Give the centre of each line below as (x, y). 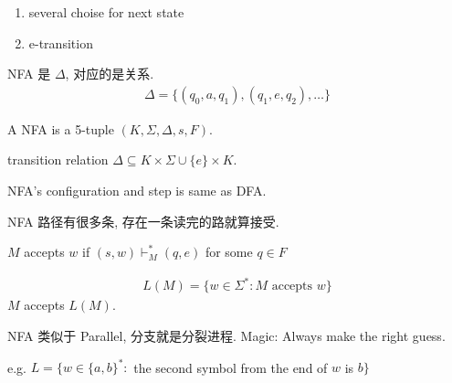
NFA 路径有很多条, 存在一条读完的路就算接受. (143, 221)
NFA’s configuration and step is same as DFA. (137, 190)
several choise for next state (106, 12)
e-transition (61, 43)
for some (229, 252)
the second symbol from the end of (231, 367)
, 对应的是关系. (110, 74)
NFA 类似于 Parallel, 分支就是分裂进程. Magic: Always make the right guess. (226, 335)
